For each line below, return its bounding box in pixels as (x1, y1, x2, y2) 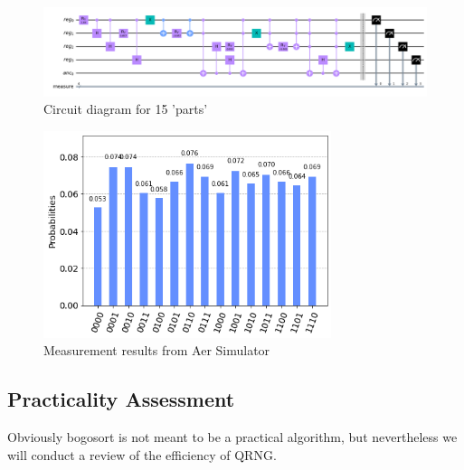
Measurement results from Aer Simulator (43, 341, 270, 360)
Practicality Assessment (7, 385, 235, 413)
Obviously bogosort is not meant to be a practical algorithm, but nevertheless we (7, 427, 458, 446)
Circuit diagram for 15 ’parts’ (43, 99, 208, 118)
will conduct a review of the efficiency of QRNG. (7, 445, 277, 464)
